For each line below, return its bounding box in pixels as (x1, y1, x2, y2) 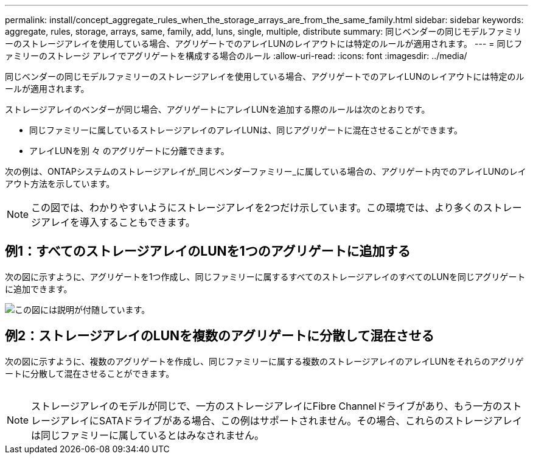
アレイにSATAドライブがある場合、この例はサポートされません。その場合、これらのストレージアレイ (60, 414, 522, 427)
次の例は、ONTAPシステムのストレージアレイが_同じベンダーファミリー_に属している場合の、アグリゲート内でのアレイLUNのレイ (5, 166, 526, 177)
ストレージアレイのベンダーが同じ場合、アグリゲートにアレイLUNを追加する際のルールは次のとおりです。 (5, 104, 430, 114)
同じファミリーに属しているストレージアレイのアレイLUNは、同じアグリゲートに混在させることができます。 (29, 125, 463, 135)
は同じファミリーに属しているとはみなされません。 (31, 429, 265, 441)
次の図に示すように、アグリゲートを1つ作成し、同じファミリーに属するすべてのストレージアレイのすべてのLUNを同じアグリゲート (5, 271, 526, 282)
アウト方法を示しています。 (5, 178, 115, 189)
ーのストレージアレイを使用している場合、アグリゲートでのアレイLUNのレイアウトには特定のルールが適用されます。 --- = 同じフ (5, 38, 523, 49)
